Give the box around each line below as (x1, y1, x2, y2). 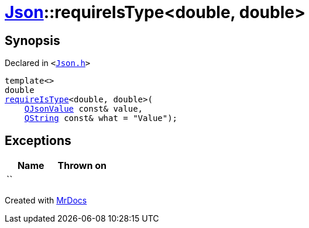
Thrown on (57, 160, 107, 172)
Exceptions (5, 133, 71, 148)
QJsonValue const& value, (24, 104, 143, 114)
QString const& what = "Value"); (24, 113, 178, 123)
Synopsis (5, 33, 60, 48)
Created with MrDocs (5, 195, 87, 206)
